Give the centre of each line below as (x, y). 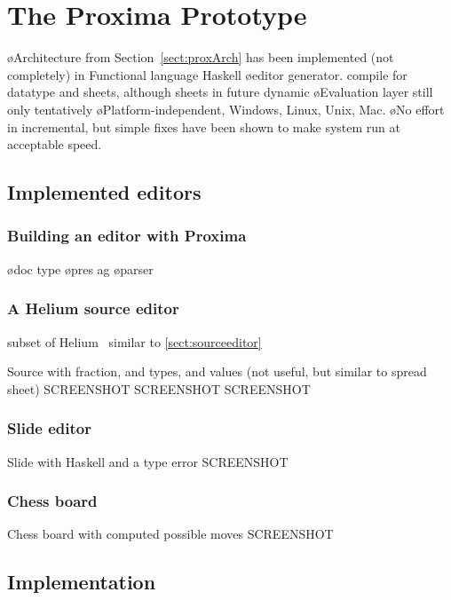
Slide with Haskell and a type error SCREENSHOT (148, 461)
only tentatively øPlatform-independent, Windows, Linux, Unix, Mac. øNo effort (226, 109)
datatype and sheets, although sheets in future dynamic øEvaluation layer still (220, 92)
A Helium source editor (93, 308)
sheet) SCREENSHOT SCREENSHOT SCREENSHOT (159, 388)
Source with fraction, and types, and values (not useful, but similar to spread (217, 371)
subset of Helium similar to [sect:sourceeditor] (135, 341)
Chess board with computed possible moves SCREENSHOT (170, 534)
